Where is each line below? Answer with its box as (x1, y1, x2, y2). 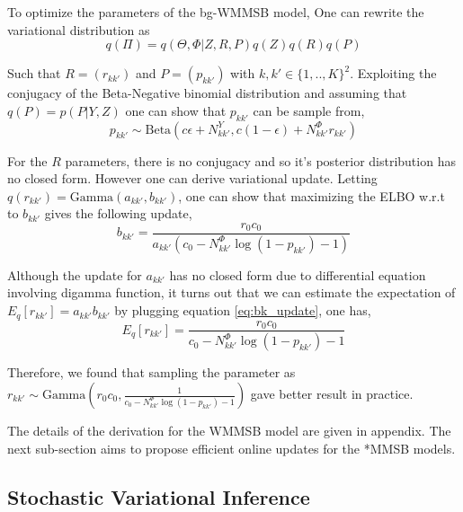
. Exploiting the (350, 64, 437, 83)
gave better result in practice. (250, 384, 414, 402)
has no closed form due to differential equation (169, 265, 426, 284)
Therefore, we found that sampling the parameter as (7, 363, 296, 382)
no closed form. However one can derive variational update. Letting (7, 169, 378, 188)
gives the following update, (44, 204, 192, 223)
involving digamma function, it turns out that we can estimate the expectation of (7, 283, 456, 302)
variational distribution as (7, 20, 150, 39)
